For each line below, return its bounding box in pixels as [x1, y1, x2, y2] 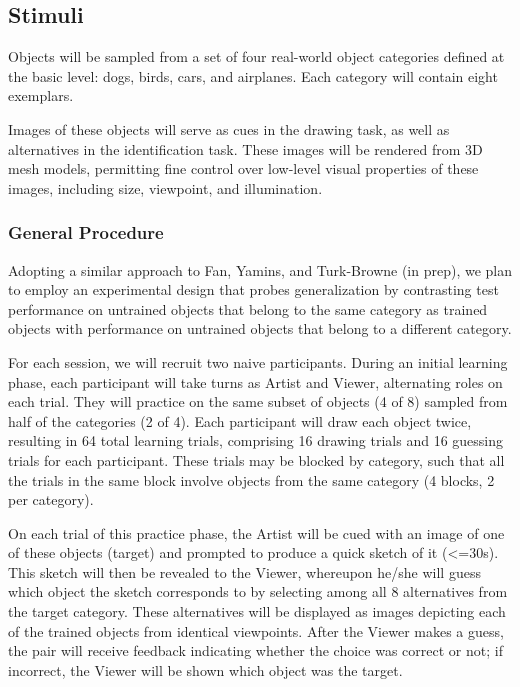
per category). [8, 489, 94, 510]
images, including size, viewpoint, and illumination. [8, 177, 323, 198]
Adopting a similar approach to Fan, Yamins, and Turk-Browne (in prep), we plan [8, 259, 513, 280]
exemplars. [8, 85, 74, 106]
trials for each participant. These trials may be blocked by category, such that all [8, 449, 505, 470]
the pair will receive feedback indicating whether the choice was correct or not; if [8, 640, 503, 661]
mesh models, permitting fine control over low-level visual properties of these [8, 158, 479, 179]
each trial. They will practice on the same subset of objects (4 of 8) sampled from [8, 391, 508, 412]
